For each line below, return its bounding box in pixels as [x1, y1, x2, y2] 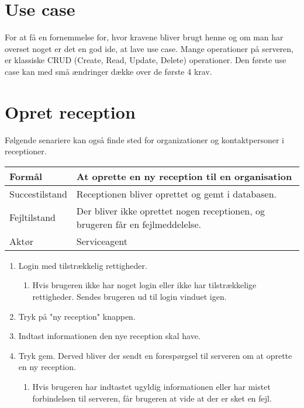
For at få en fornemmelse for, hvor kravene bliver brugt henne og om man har [5, 31, 284, 43]
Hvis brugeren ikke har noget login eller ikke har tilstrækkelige [32, 279, 257, 291]
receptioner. [5, 145, 47, 157]
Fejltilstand [9, 210, 56, 224]
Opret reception [5, 99, 136, 123]
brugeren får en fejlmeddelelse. [76, 217, 201, 231]
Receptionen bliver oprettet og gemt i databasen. [76, 186, 277, 200]
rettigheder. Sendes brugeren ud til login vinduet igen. [32, 291, 227, 302]
